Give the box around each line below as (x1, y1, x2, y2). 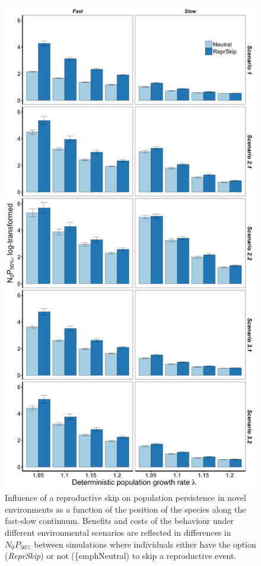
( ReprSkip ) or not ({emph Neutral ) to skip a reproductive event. (5, 549, 237, 562)
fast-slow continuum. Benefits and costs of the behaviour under (5, 514, 234, 527)
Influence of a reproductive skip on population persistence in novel (5, 491, 246, 504)
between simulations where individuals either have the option (34, 538, 256, 550)
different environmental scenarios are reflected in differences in (5, 526, 231, 539)
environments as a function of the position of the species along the (5, 503, 246, 515)
